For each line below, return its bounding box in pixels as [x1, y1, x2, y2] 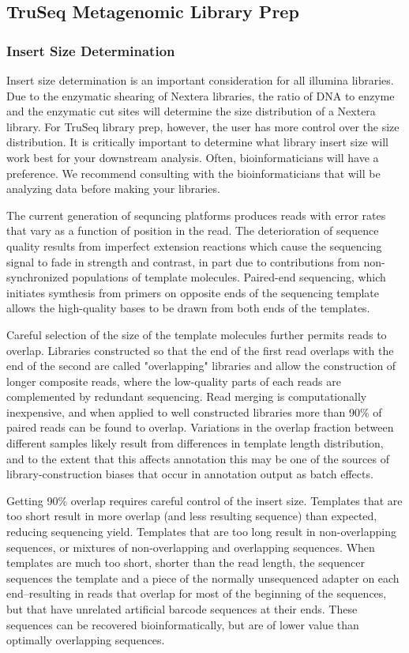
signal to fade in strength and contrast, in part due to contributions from [6, 253, 360, 270]
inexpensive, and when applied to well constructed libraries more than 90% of [6, 403, 382, 420]
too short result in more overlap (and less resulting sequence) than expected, [6, 508, 377, 524]
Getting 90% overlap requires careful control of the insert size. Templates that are [6, 492, 403, 508]
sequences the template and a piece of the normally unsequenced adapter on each [6, 569, 400, 586]
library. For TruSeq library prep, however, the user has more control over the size [6, 118, 400, 134]
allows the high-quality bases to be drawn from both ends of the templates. [6, 300, 370, 316]
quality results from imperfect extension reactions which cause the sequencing [6, 237, 382, 254]
